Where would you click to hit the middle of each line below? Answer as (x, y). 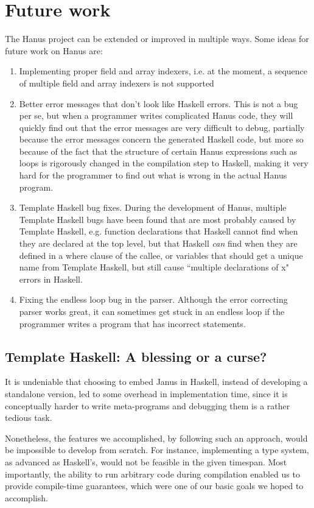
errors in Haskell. (51, 279)
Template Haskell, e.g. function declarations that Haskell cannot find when (159, 231)
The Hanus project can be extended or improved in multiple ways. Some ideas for (157, 39)
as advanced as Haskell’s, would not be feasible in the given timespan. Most (146, 461)
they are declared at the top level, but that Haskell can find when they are (158, 243)
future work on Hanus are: (54, 50)
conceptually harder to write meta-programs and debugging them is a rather (148, 405)
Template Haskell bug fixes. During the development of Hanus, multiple (153, 207)
